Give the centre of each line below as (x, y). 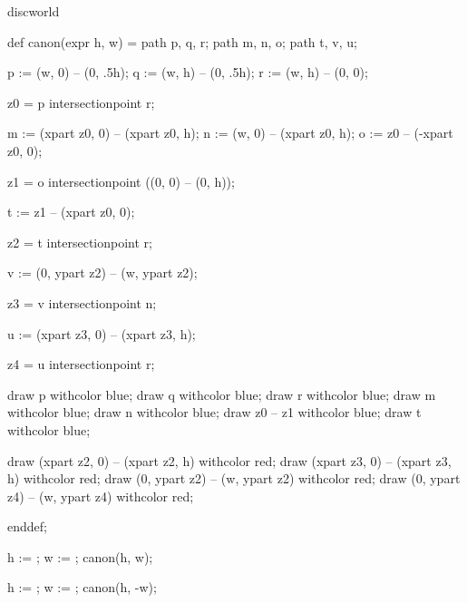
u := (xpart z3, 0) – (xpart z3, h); (102, 333)
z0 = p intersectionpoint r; (81, 102)
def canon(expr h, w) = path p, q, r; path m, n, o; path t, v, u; (182, 41)
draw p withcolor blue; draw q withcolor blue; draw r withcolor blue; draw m (222, 394)
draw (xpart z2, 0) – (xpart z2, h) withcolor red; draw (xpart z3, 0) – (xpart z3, (229, 460)
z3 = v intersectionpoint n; (82, 302)
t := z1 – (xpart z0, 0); (71, 212)
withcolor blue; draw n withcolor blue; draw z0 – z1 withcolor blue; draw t (214, 412)
